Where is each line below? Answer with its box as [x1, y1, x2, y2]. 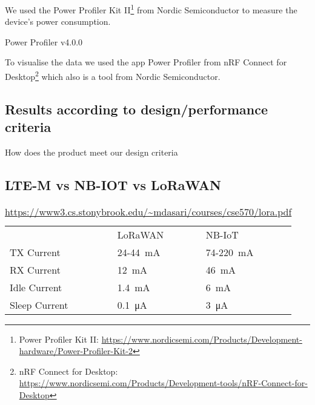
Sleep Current [10, 297, 68, 312]
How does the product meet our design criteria [5, 145, 178, 158]
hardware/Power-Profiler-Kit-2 [19, 344, 133, 357]
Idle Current [10, 280, 62, 294]
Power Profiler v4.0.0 [5, 35, 83, 48]
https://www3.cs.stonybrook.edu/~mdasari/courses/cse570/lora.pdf [5, 204, 292, 219]
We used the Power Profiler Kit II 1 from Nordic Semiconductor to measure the [5, 2, 297, 16]
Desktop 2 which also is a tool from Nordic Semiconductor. [5, 68, 220, 82]
